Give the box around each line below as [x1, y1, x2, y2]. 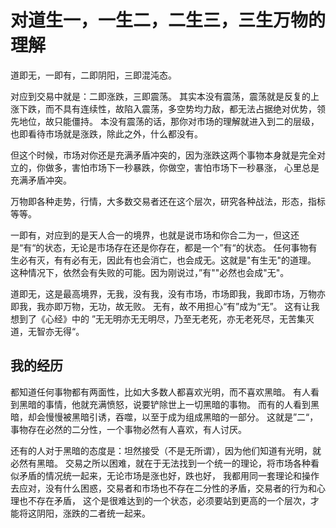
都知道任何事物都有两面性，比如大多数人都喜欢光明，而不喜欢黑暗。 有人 [10, 386, 311, 398]
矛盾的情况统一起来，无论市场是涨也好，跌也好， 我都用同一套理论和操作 [18, 469, 320, 481]
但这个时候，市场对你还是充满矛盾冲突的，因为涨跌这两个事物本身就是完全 [10, 149, 317, 161]
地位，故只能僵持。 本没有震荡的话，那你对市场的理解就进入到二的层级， [18, 115, 320, 127]
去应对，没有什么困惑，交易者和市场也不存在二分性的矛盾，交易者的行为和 [10, 482, 317, 494]
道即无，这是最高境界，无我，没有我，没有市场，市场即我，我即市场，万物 [10, 287, 317, 300]
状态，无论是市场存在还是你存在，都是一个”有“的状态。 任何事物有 [44, 241, 318, 253]
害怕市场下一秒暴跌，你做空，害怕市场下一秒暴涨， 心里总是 [71, 161, 320, 173]
